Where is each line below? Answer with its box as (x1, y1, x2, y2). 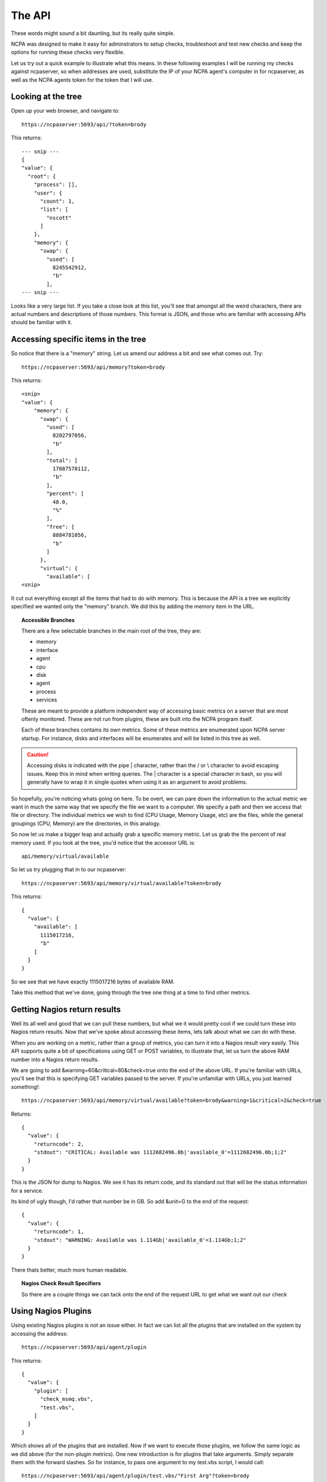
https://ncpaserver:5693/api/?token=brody (21, 121, 147, 127)
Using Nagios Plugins (11, 1306, 92, 1316)
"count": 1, (40, 197, 75, 205)
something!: (11, 1083, 40, 1090)
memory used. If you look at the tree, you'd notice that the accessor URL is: (11, 839, 195, 846)
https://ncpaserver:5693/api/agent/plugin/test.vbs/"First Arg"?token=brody (21, 1473, 250, 1479)
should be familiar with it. (11, 319, 72, 326)
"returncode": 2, (33, 1141, 84, 1147)
